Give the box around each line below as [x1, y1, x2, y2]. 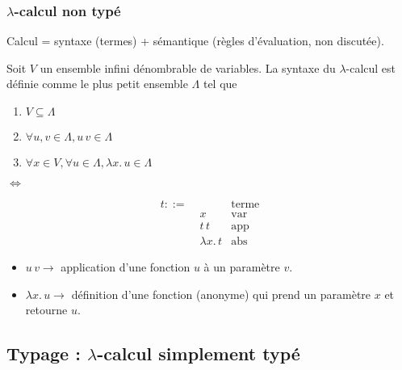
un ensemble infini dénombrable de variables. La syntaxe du [40, 59, 336, 76]
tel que [203, 75, 237, 92]
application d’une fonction [61, 259, 191, 275]
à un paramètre [203, 259, 280, 275]
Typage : [6, 341, 81, 366]
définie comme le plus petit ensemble [6, 75, 188, 92]
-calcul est [345, 59, 396, 76]
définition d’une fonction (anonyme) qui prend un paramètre [71, 285, 371, 302]
